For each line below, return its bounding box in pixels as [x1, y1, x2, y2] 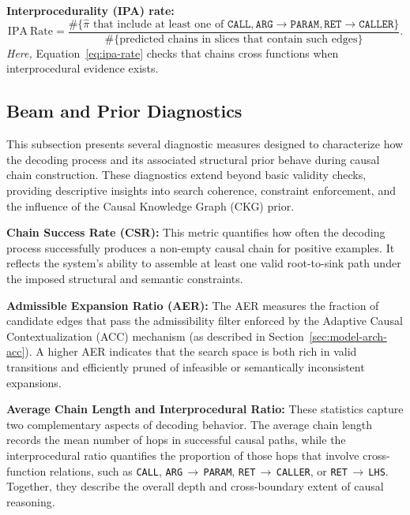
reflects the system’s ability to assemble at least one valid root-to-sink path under [6, 255, 401, 271]
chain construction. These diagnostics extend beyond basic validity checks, [6, 166, 367, 183]
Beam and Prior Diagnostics [6, 99, 243, 123]
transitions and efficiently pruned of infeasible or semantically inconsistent [6, 358, 365, 375]
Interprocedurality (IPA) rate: [6, 2, 175, 18]
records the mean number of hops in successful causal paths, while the [6, 431, 346, 448]
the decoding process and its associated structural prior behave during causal [6, 151, 380, 167]
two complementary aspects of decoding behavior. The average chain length [6, 416, 373, 432]
